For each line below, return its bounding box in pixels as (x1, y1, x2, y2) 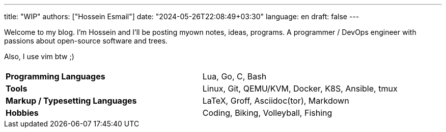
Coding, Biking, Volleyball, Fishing (202, 108, 332, 118)
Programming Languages (6, 71, 105, 81)
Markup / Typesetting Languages (6, 96, 137, 106)
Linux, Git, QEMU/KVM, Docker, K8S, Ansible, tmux (202, 83, 398, 94)
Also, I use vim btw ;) (4, 52, 74, 61)
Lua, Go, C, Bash (202, 71, 267, 81)
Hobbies (6, 108, 39, 118)
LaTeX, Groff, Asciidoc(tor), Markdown (202, 96, 349, 106)
